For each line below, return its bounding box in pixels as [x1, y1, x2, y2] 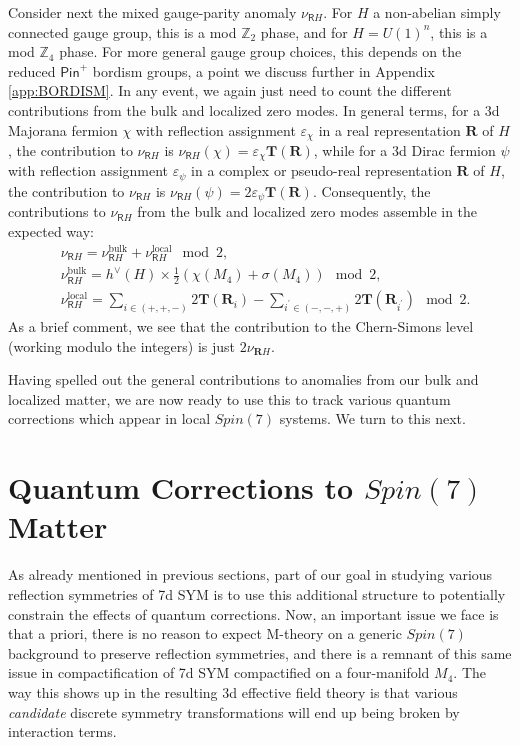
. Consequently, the [312, 180, 431, 201]
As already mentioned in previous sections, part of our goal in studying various [8, 564, 493, 585]
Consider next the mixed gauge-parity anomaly [8, 2, 297, 22]
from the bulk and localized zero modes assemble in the [137, 201, 478, 222]
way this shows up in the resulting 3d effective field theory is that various [8, 681, 458, 702]
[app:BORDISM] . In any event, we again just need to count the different [8, 80, 452, 101]
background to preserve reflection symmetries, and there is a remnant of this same [8, 642, 512, 663]
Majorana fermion [8, 119, 118, 140]
